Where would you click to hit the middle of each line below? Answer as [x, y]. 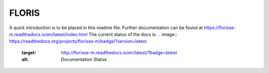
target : [29, 52]
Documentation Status [84, 60]
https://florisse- [220, 28]
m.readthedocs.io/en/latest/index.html [49, 34]
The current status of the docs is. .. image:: [133, 34]
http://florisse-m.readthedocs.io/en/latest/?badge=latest [119, 52]
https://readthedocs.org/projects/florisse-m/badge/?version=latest [78, 41]
